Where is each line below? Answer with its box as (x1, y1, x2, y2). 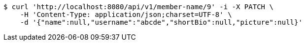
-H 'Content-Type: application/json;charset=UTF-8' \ (20, 11, 232, 18)
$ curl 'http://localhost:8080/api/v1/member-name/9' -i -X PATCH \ (3, 3, 273, 11)
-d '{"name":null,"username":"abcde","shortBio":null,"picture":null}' (20, 18, 303, 26)
